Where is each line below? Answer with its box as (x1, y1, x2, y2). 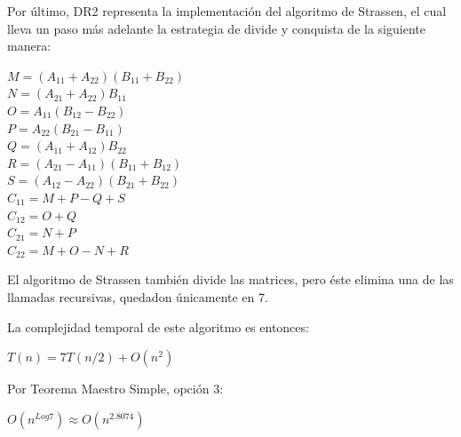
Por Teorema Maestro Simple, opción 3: (7, 379, 224, 398)
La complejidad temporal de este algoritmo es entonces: (7, 317, 309, 336)
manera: (7, 36, 52, 55)
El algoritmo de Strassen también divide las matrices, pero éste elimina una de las (7, 270, 454, 289)
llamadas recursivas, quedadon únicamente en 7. (7, 287, 268, 306)
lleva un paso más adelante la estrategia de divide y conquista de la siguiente (7, 19, 425, 37)
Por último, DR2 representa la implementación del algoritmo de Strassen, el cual (7, 2, 447, 20)
